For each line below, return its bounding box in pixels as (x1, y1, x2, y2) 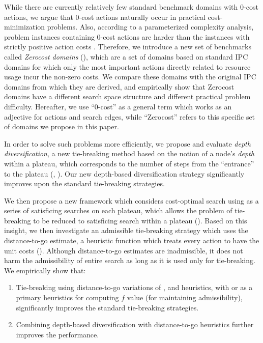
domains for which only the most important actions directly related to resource (4, 61, 251, 72)
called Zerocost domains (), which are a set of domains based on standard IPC (4, 51, 248, 62)
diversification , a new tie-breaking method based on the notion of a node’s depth (4, 148, 254, 159)
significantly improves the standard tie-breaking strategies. (16, 302, 199, 312)
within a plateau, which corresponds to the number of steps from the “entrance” (4, 158, 254, 168)
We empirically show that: (4, 265, 86, 275)
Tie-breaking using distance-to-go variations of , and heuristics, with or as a (16, 282, 253, 293)
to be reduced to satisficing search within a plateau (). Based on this (33, 215, 247, 225)
